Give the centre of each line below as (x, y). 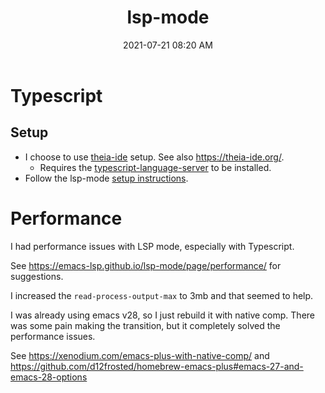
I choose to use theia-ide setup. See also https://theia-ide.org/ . (154, 157)
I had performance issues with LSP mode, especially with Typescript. (152, 246)
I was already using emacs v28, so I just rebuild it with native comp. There (162, 315)
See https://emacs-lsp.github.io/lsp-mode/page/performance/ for (146, 265)
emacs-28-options (49, 377)
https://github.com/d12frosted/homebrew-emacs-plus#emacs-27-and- (157, 366)
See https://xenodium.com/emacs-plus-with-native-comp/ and (140, 355)
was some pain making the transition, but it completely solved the (145, 325)
